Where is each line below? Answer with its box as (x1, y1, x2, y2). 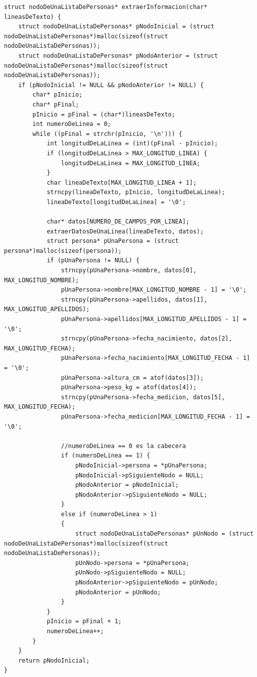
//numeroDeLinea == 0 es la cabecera (61, 442, 186, 450)
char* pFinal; (32, 101, 79, 108)
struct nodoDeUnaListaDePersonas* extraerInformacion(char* (4, 3, 208, 10)
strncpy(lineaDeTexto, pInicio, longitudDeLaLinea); (46, 189, 225, 196)
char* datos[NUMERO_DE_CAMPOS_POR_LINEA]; (46, 218, 190, 226)
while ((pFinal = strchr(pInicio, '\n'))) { (32, 130, 182, 137)
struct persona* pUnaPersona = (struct (46, 237, 179, 245)
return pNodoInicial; (18, 657, 90, 664)
